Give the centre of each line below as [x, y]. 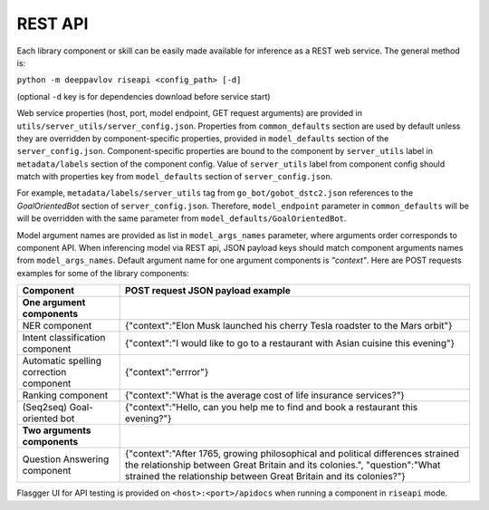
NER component [57, 326]
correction [44, 372]
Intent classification [64, 338]
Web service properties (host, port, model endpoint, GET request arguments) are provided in [189, 113]
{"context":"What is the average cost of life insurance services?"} [265, 396]
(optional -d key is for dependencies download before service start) [144, 96]
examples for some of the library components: [103, 273]
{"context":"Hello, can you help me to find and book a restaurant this [272, 408]
